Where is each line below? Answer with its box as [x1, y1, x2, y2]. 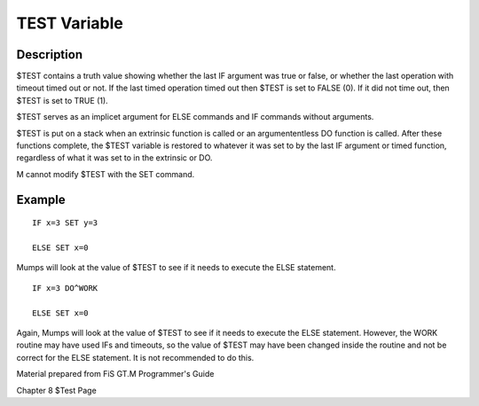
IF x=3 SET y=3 [32, 218, 98, 228]
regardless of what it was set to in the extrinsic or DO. [16, 152, 213, 163]
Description [16, 47, 83, 62]
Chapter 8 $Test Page [16, 385, 97, 395]
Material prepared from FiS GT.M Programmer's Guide [16, 369, 215, 379]
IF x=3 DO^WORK [32, 283, 98, 293]
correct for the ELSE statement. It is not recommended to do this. [16, 352, 255, 363]
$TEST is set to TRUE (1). [16, 95, 108, 105]
